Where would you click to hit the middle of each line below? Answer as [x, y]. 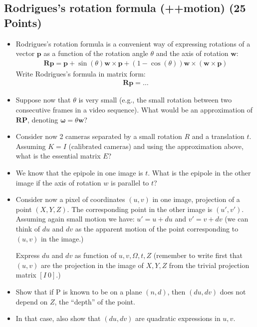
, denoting [43, 119]
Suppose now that [43, 100]
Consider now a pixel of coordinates [70, 199]
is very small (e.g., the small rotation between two [155, 100]
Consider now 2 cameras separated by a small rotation [99, 136]
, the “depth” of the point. [95, 301]
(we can [237, 219]
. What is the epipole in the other [199, 172]
